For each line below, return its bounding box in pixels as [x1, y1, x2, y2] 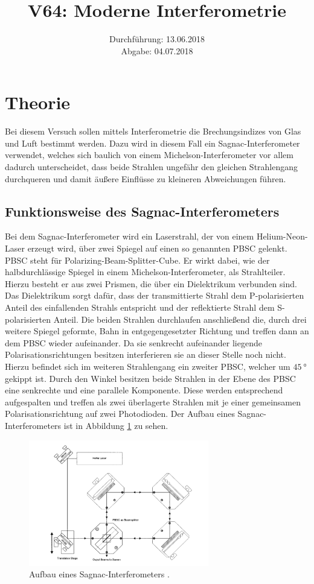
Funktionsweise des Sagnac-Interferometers [5, 202, 280, 220]
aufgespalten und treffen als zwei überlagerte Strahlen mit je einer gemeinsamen [5, 395, 301, 408]
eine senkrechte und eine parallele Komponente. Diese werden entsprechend [5, 384, 283, 396]
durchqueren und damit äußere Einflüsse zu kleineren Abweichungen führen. [5, 172, 286, 185]
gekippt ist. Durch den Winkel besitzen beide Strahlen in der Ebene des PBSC [5, 372, 296, 384]
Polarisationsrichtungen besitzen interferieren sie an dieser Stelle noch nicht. [5, 348, 286, 361]
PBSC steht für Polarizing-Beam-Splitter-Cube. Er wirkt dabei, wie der [5, 253, 270, 266]
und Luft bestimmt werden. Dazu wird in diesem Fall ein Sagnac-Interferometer [5, 136, 300, 149]
